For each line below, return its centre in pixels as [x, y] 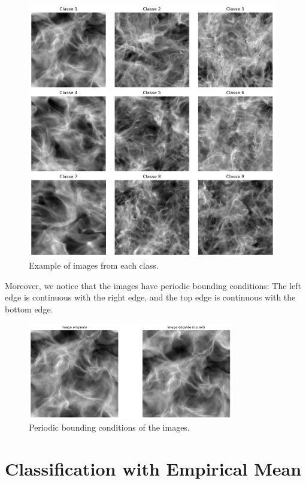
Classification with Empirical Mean [153, 469]
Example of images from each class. [94, 265]
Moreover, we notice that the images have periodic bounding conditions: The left [153, 285]
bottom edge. [29, 309]
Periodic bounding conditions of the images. [109, 427]
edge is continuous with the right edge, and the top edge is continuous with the [150, 297]
